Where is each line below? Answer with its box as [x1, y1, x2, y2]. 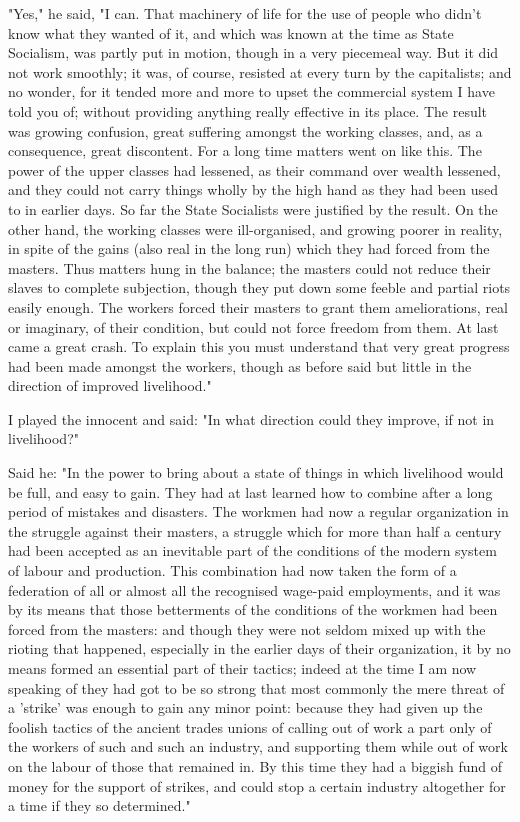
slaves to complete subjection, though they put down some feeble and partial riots [8, 277, 511, 298]
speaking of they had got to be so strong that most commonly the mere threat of [8, 677, 505, 698]
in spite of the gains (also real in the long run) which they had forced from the [8, 238, 490, 259]
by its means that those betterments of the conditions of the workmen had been [8, 599, 498, 620]
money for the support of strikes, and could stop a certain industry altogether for [8, 775, 506, 796]
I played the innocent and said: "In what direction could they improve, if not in [8, 408, 495, 429]
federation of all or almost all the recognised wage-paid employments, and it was [8, 579, 501, 600]
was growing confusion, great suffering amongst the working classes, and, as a [8, 120, 483, 141]
